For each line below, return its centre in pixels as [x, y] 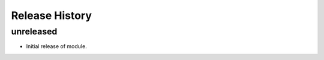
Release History [52, 15]
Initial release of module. [56, 46]
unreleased [34, 31]
